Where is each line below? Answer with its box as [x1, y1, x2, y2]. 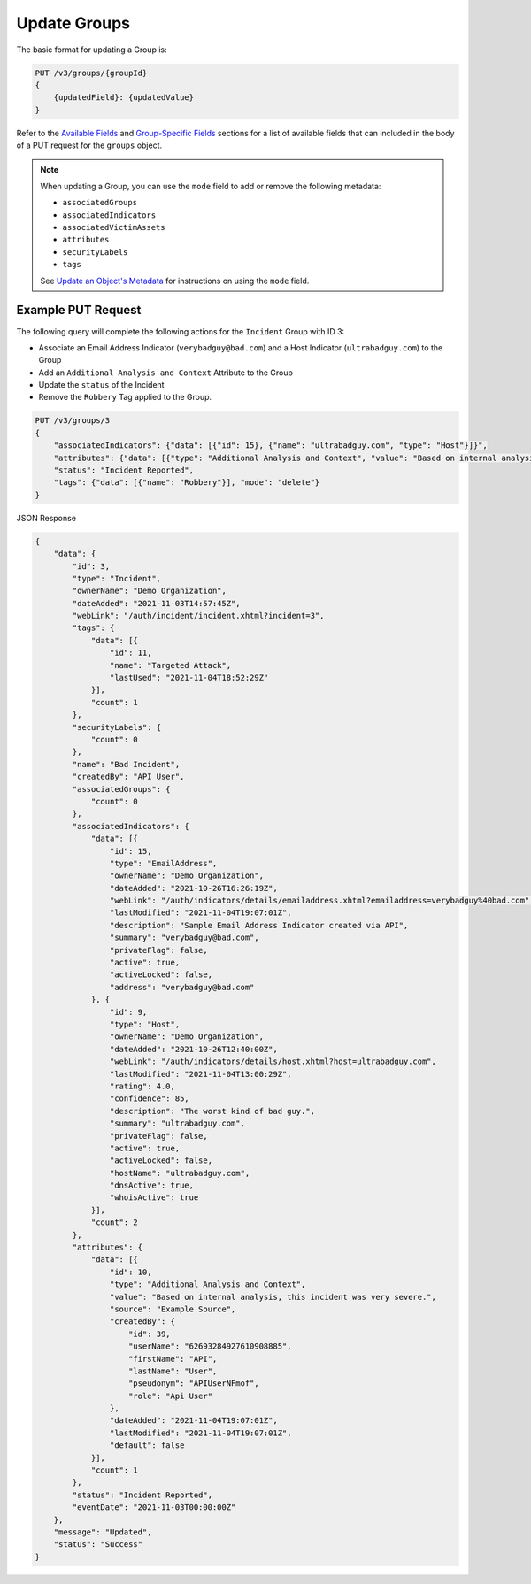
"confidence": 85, [109, 1094, 189, 1103]
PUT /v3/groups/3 [35, 416, 111, 426]
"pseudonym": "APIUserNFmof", [128, 1379, 260, 1388]
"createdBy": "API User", [72, 772, 185, 782]
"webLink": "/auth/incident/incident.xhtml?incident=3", [72, 611, 325, 621]
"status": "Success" [53, 1540, 143, 1549]
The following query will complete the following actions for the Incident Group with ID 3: [16, 326, 345, 336]
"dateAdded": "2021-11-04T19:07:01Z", [109, 1416, 278, 1426]
